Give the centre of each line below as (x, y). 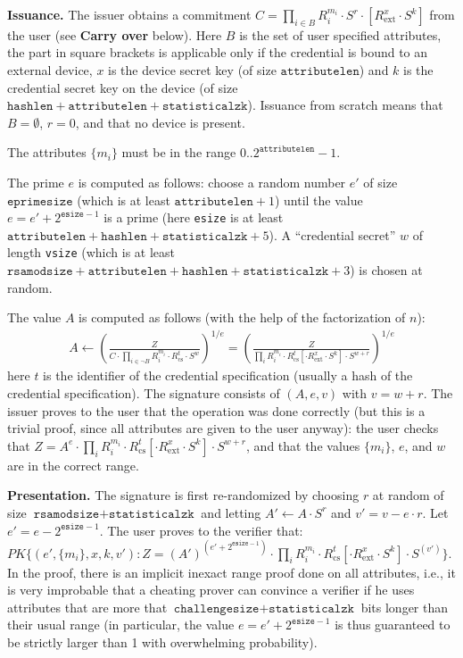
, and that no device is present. (160, 122)
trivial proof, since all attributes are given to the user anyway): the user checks (223, 428)
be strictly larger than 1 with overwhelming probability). (162, 641)
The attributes (47, 152)
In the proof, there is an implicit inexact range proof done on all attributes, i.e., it (231, 572)
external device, (50, 69)
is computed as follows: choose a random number (212, 182)
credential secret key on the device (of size (123, 87)
